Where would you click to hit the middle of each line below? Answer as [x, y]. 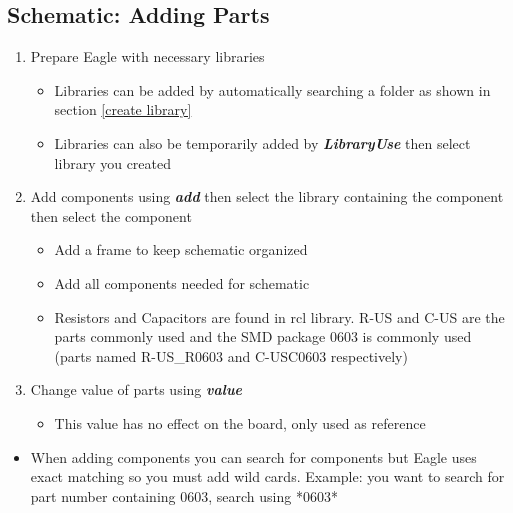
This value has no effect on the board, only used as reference [240, 422]
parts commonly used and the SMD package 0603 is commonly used [263, 336]
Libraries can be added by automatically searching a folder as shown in [272, 89]
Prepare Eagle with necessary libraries [147, 56]
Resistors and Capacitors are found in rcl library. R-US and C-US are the [279, 316]
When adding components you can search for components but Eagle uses [253, 456]
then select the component [111, 215]
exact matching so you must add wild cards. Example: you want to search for [267, 476]
